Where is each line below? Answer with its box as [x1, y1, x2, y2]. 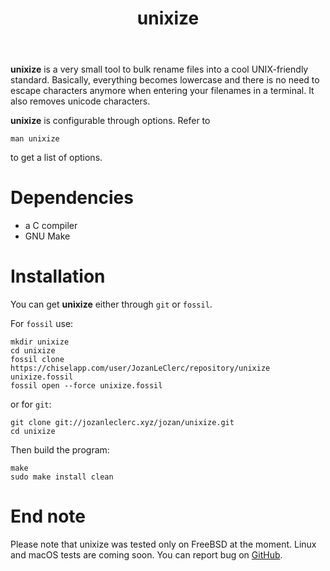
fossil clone [10, 355, 65, 365]
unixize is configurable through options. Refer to [10, 115, 211, 127]
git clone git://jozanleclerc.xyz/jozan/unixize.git [10, 418, 235, 428]
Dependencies [10, 187, 134, 209]
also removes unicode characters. [10, 95, 151, 107]
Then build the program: [10, 444, 110, 456]
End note [10, 505, 86, 528]
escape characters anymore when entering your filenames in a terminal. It [10, 85, 315, 97]
